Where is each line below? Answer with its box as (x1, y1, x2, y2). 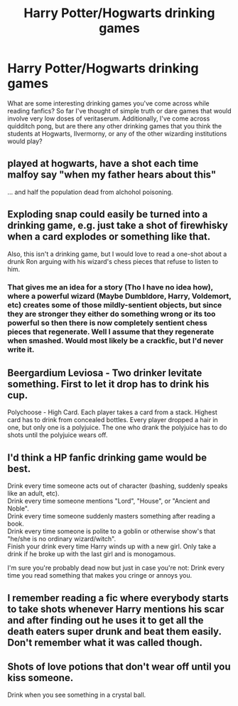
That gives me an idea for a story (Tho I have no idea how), (7, 282, 213, 292)
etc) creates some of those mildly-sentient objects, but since (7, 300, 222, 310)
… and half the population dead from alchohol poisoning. (7, 188, 173, 196)
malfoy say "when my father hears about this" (7, 169, 217, 181)
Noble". (7, 504, 30, 513)
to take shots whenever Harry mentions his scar (7, 603, 225, 615)
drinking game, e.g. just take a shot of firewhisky (7, 220, 229, 232)
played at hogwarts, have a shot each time (7, 158, 199, 170)
